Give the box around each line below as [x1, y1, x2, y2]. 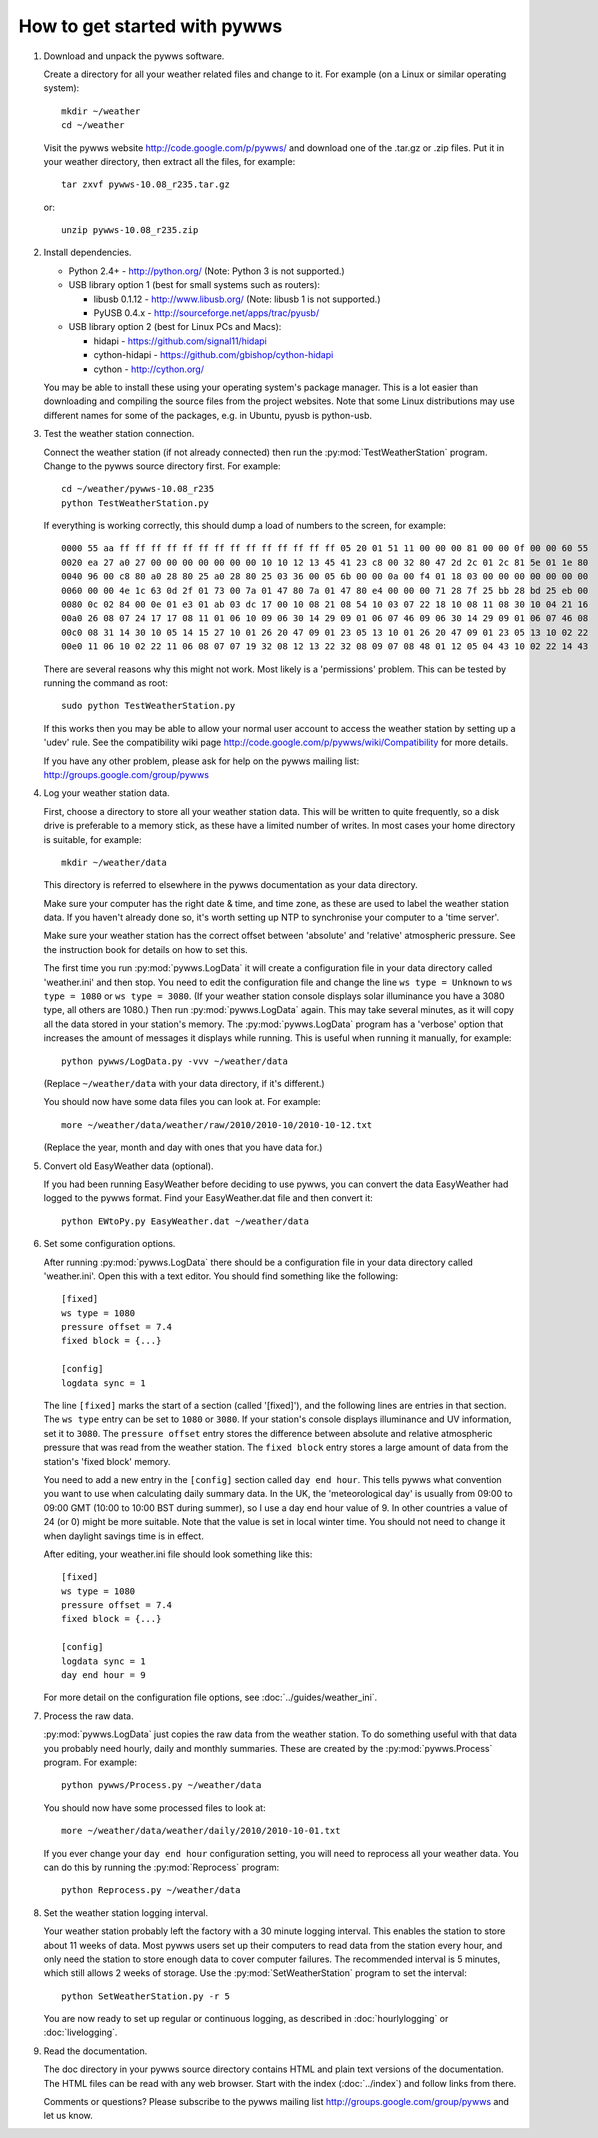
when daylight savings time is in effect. [43, 1530, 204, 1542]
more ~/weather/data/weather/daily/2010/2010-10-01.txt [61, 1825, 341, 1837]
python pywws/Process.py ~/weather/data [61, 1780, 262, 1791]
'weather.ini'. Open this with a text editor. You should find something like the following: [43, 1270, 399, 1282]
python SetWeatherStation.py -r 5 [61, 1990, 230, 2002]
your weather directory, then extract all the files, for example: [43, 155, 296, 167]
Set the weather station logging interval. [43, 1906, 209, 1919]
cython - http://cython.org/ [93, 363, 205, 375]
